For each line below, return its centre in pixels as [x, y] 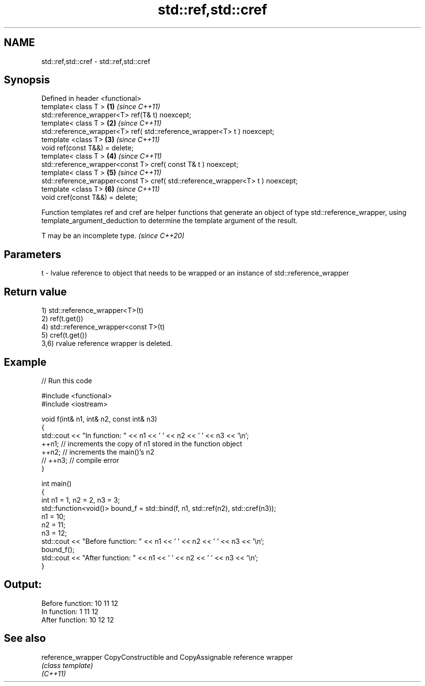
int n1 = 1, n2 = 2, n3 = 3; [81, 500]
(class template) [67, 665]
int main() [57, 483]
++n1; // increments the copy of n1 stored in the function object [142, 443]
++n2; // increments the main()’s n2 [98, 452]
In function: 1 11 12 [70, 611]
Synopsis [27, 80]
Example [25, 362]
